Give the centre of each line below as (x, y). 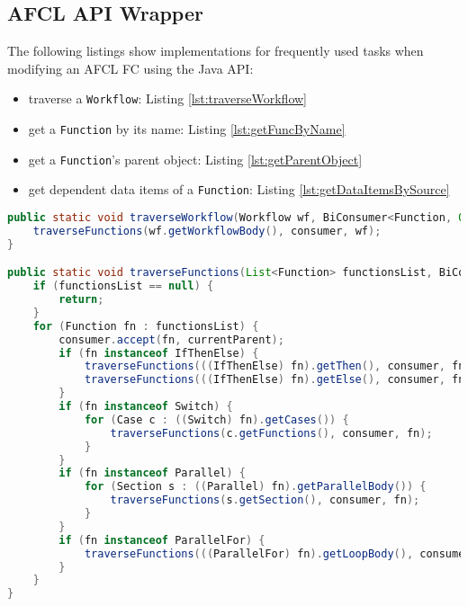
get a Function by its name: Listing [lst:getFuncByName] (187, 129)
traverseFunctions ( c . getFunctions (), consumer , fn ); (271, 433)
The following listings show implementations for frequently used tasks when (216, 51)
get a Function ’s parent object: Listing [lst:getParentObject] (195, 159)
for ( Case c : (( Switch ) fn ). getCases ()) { (216, 419)
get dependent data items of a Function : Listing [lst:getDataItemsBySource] (239, 189)
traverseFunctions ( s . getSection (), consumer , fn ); (265, 500)
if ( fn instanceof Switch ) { (146, 407)
